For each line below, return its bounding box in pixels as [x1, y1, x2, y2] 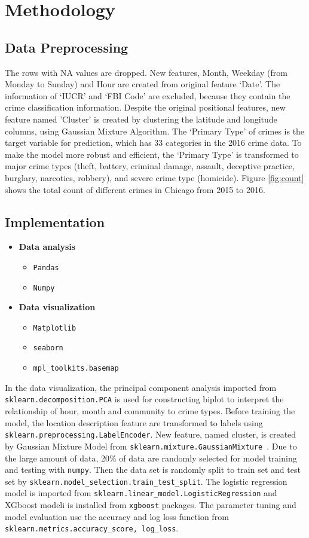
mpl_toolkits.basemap [33, 364, 119, 373]
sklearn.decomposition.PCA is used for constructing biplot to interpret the [5, 393, 284, 405]
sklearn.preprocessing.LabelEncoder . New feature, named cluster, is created [5, 428, 296, 441]
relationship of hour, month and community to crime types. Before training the [5, 405, 295, 417]
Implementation [5, 212, 105, 231]
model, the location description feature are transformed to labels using [5, 416, 263, 429]
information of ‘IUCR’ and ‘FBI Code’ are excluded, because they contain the [5, 89, 290, 102]
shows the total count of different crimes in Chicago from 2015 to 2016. [5, 183, 265, 195]
